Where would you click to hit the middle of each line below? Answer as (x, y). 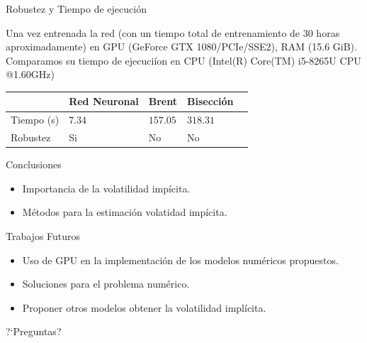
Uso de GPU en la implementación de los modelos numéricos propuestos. (180, 260)
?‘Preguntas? (34, 331)
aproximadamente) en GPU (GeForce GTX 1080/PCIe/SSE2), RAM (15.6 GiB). (181, 47)
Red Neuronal (104, 101)
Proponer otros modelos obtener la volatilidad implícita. (144, 307)
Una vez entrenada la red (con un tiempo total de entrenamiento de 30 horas (173, 32)
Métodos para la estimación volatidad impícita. (125, 212)
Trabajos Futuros (43, 236)
